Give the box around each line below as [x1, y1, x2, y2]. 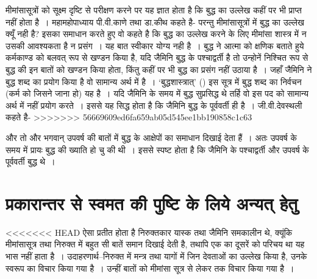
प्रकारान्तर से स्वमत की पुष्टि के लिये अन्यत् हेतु [5, 190, 298, 215]
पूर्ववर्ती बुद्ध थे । [5, 155, 55, 168]
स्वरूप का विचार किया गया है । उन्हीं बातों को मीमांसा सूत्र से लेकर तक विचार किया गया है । [5, 261, 294, 274]
